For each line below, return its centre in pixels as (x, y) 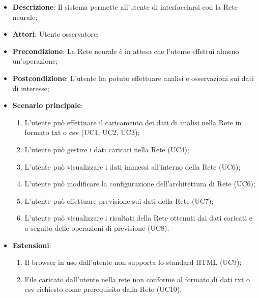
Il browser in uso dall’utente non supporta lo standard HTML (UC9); (133, 262)
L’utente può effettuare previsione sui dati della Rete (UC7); (119, 200)
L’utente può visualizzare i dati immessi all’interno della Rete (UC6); (133, 166)
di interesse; (31, 88)
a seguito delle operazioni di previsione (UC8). (97, 227)
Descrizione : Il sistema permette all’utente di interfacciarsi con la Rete (125, 7)
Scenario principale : (48, 105)
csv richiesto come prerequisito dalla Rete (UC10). (103, 289)
